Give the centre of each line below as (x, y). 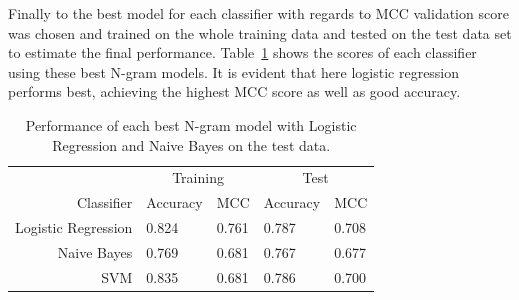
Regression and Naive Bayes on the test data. (191, 144)
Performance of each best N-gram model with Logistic (191, 124)
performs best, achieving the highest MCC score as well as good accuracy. (234, 91)
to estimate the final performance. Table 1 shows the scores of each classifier (242, 52)
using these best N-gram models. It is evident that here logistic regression (234, 71)
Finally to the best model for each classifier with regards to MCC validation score (258, 13)
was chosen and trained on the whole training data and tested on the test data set (260, 32)
